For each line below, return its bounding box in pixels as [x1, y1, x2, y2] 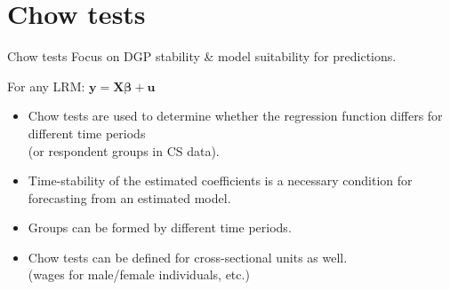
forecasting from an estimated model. [28, 188, 231, 207]
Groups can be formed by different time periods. [28, 218, 292, 237]
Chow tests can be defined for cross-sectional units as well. [28, 247, 348, 266]
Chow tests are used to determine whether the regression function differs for [28, 106, 443, 125]
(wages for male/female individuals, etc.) [28, 265, 250, 284]
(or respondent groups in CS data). [28, 141, 220, 160]
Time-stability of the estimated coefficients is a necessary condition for [28, 171, 413, 190]
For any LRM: [7, 76, 85, 95]
